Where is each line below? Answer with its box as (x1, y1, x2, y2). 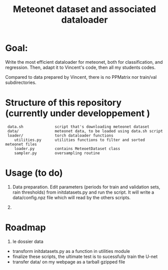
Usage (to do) (5, 167, 63, 179)
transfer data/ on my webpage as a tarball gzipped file (12, 258, 125, 264)
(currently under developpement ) (5, 108, 150, 119)
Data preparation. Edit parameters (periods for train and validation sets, (12, 184, 160, 190)
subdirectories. (5, 79, 37, 85)
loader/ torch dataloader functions (7, 133, 114, 138)
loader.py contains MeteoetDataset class (14, 146, 121, 151)
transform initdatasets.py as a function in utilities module (12, 248, 130, 254)
